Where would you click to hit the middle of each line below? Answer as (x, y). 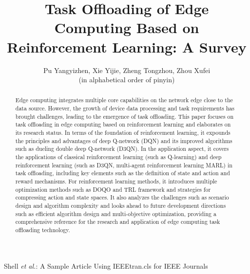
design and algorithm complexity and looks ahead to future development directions (121, 206)
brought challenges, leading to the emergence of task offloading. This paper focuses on (125, 116)
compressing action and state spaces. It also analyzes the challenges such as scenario (122, 197)
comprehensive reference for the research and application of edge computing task (118, 222)
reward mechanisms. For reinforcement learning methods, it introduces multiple (116, 181)
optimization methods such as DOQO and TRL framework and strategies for (113, 189)
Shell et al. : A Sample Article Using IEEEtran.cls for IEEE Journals (106, 265)
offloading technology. (43, 229)
